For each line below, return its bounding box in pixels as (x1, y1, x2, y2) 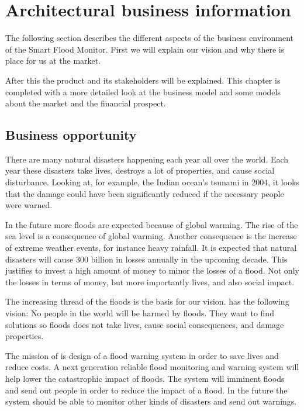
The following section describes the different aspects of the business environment (5, 32, 294, 44)
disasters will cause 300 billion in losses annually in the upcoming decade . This (5, 253, 288, 265)
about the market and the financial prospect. (5, 97, 166, 109)
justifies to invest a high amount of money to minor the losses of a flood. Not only (5, 264, 299, 277)
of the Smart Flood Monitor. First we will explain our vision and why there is (5, 43, 285, 55)
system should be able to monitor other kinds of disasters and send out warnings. (5, 395, 297, 407)
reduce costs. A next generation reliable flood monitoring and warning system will (5, 361, 299, 373)
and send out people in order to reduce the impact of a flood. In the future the (5, 384, 288, 396)
